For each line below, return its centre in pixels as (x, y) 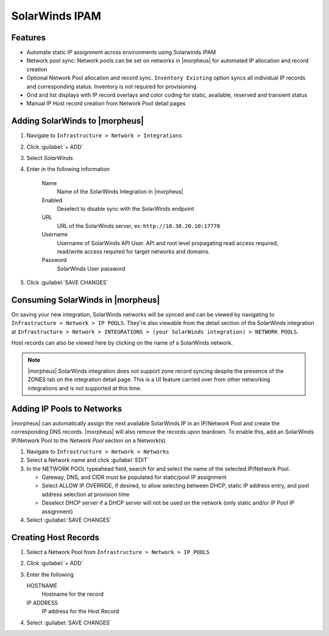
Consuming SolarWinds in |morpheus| (86, 300)
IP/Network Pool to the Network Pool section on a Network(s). (89, 440)
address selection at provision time (86, 494)
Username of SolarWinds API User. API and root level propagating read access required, (168, 243)
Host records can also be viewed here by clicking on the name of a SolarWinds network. (122, 343)
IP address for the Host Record (80, 612)
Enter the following (50, 574)
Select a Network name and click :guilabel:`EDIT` (88, 460)
